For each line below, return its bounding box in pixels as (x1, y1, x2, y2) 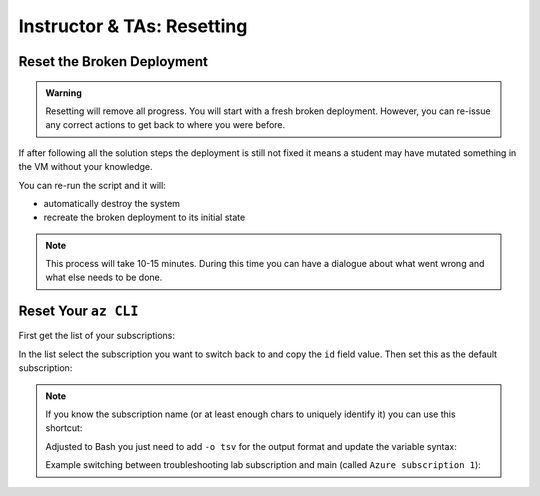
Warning (45, 86, 82, 99)
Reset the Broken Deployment (18, 53, 209, 70)
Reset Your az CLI (18, 303, 139, 320)
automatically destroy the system (43, 197, 180, 209)
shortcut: (45, 422, 83, 434)
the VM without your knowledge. (18, 161, 154, 173)
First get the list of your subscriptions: (18, 330, 175, 342)
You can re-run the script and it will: (18, 179, 167, 191)
